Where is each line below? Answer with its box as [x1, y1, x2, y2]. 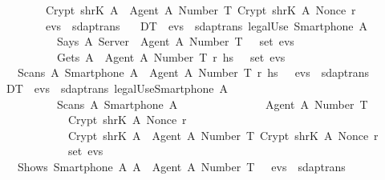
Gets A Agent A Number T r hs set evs [56, 48, 286, 65]
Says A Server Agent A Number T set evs [56, 33, 294, 50]
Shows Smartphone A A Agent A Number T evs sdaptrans [17, 158, 346, 174]
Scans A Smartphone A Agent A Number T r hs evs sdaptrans [17, 64, 370, 81]
